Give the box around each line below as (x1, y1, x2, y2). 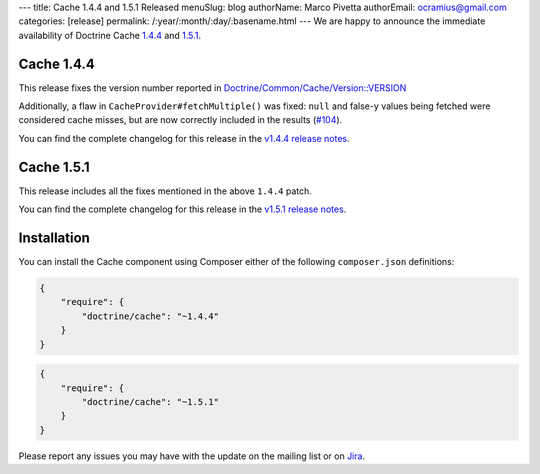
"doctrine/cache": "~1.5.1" (81, 396, 220, 407)
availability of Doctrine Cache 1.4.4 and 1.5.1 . (18, 29, 202, 41)
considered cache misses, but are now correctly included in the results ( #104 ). (18, 114, 343, 126)
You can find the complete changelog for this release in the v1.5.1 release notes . (18, 203, 347, 215)
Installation (18, 229, 90, 246)
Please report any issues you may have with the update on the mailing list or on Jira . (18, 450, 365, 462)
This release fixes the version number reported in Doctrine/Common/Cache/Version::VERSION (18, 81, 407, 94)
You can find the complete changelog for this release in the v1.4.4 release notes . (18, 132, 350, 144)
